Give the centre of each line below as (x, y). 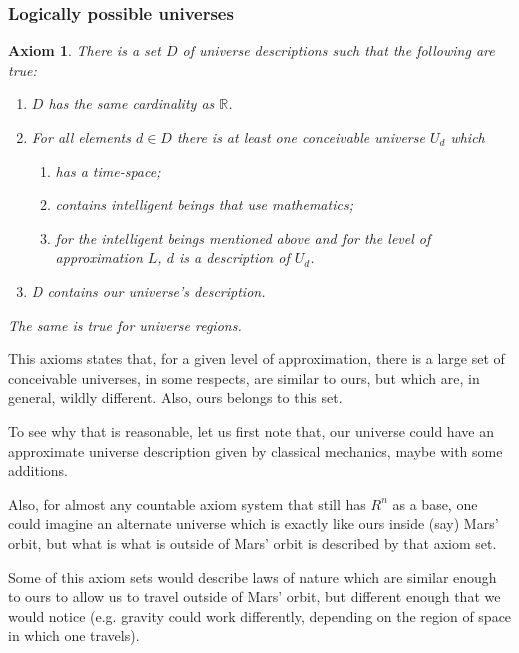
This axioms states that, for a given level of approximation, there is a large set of (256, 358)
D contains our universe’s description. (148, 290)
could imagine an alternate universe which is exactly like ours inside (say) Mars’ (253, 523)
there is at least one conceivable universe (300, 137)
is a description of (234, 257)
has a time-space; (108, 170)
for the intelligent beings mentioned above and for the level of (243, 237)
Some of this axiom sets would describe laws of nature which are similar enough (252, 576)
